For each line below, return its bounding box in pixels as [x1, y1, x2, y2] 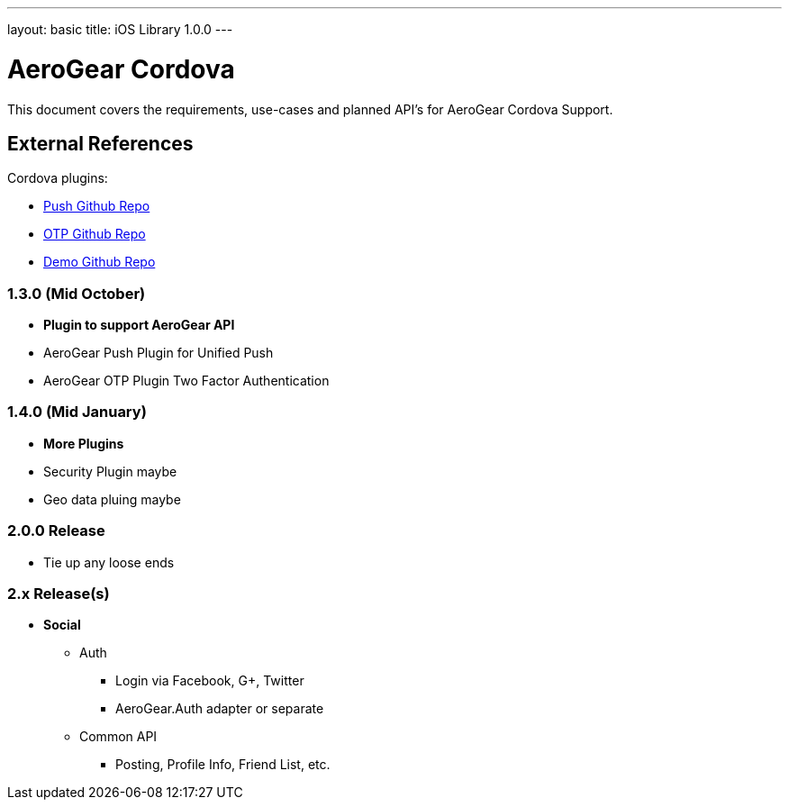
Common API [79, 729, 158, 745]
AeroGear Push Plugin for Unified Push [43, 345, 274, 361]
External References [7, 131, 194, 155]
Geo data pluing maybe [43, 491, 181, 507]
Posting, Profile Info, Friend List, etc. [115, 757, 331, 773]
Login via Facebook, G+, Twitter [115, 673, 304, 689]
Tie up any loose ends [43, 554, 175, 570]
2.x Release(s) [7, 584, 110, 603]
